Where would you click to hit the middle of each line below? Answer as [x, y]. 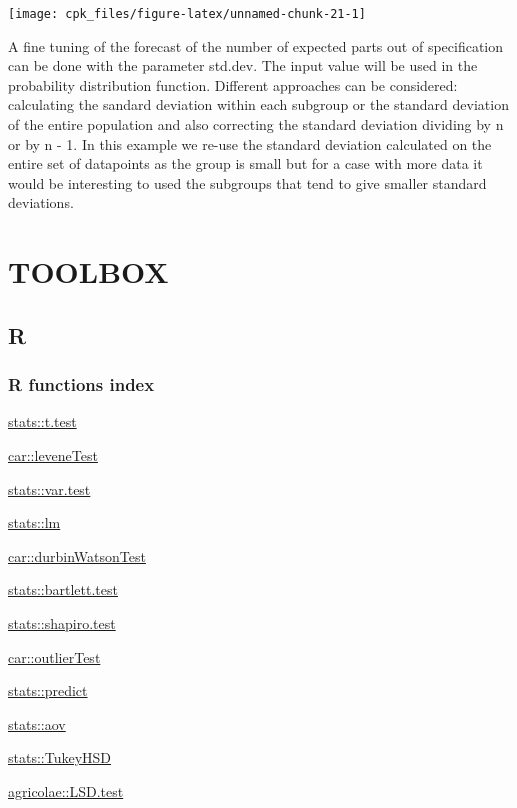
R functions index [81, 384]
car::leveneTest [53, 454]
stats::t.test [42, 421]
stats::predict [48, 690]
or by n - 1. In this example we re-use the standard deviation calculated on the [250, 143]
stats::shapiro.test [62, 622]
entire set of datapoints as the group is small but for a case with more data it [245, 163]
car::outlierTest [54, 656]
